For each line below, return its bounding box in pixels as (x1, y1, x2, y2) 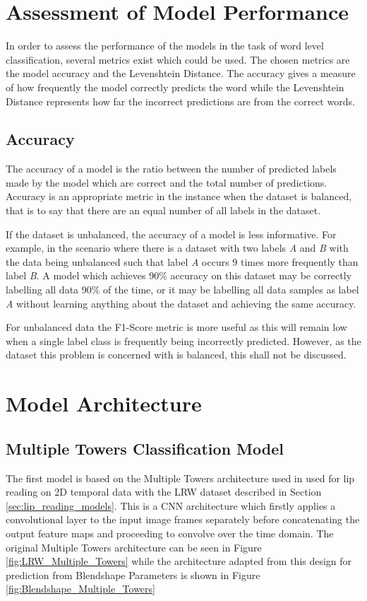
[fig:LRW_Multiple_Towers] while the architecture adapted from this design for (6, 554, 352, 568)
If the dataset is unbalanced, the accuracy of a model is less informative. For (6, 226, 337, 241)
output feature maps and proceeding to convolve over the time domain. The (6, 525, 334, 540)
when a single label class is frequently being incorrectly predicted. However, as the (6, 333, 361, 348)
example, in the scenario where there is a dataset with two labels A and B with (6, 240, 349, 255)
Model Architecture (6, 389, 202, 418)
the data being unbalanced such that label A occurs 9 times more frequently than (6, 254, 359, 269)
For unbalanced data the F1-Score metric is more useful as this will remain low (6, 320, 347, 334)
